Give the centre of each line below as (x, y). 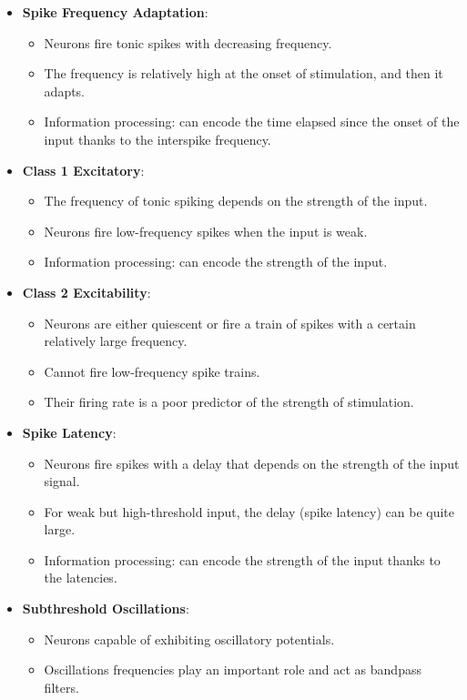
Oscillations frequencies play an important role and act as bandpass (233, 670)
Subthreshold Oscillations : (106, 609)
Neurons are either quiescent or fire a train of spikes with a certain (230, 323)
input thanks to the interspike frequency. (157, 139)
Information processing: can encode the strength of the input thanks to (242, 559)
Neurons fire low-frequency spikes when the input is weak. (206, 231)
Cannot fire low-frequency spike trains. (152, 371)
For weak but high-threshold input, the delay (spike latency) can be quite (249, 511)
